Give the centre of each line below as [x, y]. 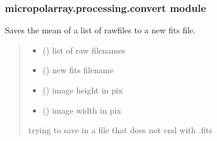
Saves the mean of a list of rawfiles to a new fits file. [100, 30]
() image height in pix [83, 90]
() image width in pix [82, 110]
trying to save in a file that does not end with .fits [120, 130]
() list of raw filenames [84, 50]
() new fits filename [78, 70]
